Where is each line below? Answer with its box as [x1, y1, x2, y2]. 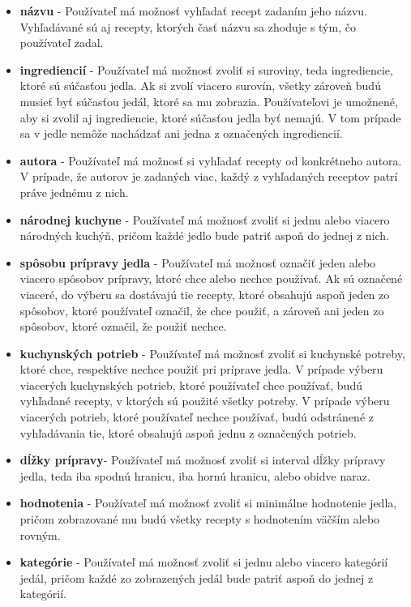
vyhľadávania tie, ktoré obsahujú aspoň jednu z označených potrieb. [19, 424, 357, 441]
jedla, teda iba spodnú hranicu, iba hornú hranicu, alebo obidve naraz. [19, 467, 370, 484]
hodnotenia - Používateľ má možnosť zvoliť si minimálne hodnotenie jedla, [19, 494, 397, 511]
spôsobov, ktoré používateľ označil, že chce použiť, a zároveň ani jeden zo [19, 301, 384, 318]
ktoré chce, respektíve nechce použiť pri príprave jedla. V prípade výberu [19, 361, 383, 378]
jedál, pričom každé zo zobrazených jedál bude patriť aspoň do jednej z [19, 569, 374, 586]
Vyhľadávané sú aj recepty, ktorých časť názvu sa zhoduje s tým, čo [19, 18, 356, 35]
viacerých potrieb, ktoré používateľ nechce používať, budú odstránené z [19, 408, 374, 425]
